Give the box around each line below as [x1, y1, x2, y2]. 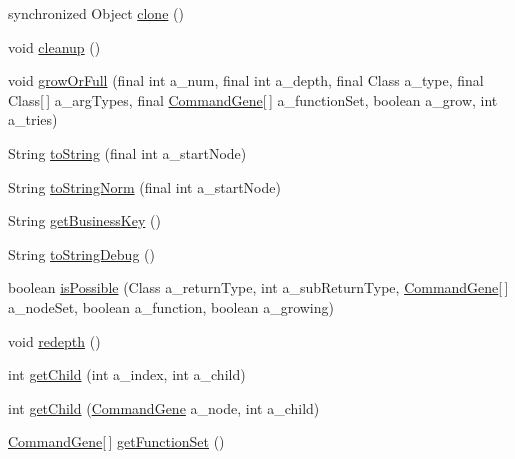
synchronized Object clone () [8, 3, 184, 23]
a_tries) [8, 109, 58, 130]
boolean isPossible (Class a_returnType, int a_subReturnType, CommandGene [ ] [8, 277, 509, 298]
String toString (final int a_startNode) [8, 142, 247, 163]
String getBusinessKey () [8, 210, 161, 231]
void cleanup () [8, 36, 101, 57]
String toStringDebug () [8, 243, 155, 264]
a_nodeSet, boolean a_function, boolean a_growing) [8, 296, 334, 317]
